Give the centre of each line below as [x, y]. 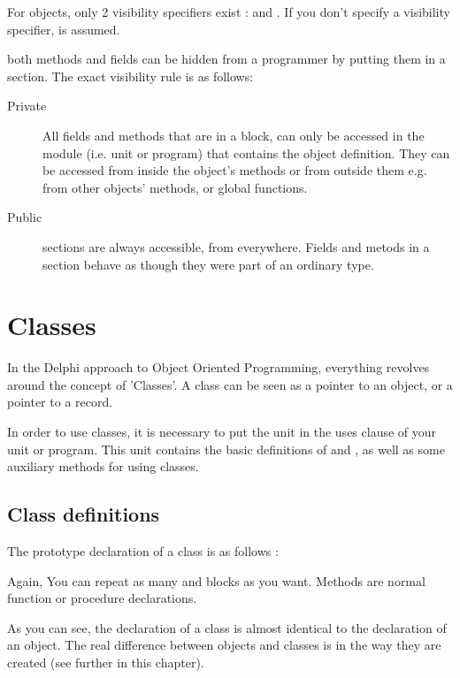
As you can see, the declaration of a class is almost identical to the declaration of [227, 627]
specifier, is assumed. [64, 29]
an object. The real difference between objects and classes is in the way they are [224, 645]
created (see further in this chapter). [106, 662]
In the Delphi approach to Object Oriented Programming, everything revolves [218, 367]
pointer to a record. [60, 402]
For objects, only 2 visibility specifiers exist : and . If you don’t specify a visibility [229, 11]
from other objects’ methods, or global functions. [175, 187]
